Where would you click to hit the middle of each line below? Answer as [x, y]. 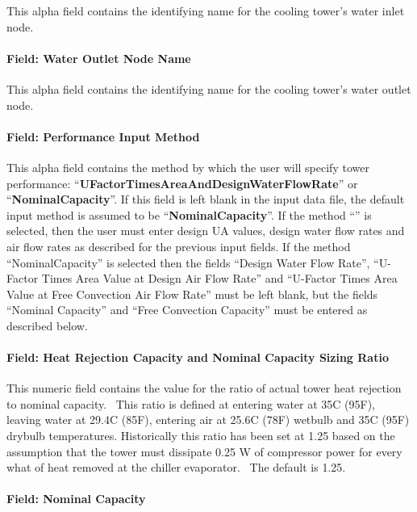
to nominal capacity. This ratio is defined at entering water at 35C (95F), [191, 403]
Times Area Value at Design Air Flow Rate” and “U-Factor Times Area [219, 278]
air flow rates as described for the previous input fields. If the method [179, 246]
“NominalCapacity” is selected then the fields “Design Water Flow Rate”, [188, 262]
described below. [47, 325]
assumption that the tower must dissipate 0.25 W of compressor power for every [204, 451]
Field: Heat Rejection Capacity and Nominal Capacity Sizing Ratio [198, 357]
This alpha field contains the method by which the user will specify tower [188, 167]
